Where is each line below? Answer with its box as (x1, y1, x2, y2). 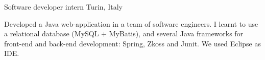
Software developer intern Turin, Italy (4, 2, 123, 12)
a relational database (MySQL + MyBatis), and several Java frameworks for (4, 28, 244, 39)
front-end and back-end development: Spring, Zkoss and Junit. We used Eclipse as (4, 38, 261, 48)
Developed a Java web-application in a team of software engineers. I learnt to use (4, 18, 258, 29)
